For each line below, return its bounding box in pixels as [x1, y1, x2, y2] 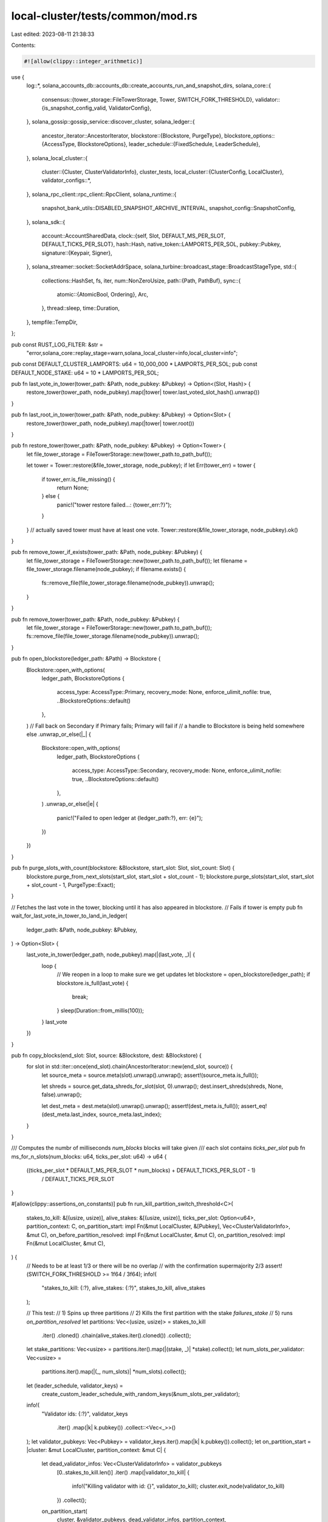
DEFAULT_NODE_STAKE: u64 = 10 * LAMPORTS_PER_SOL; [11, 369, 159, 376]
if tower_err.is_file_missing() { [41, 475, 115, 483]
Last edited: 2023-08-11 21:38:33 [11, 30, 95, 38]
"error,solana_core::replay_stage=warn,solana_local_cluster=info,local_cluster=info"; [26, 349, 238, 356]
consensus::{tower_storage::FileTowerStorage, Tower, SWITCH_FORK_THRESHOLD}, [41, 96, 255, 103]
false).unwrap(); [41, 1091, 82, 1098]
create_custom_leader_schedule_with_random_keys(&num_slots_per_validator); [41, 1390, 240, 1397]
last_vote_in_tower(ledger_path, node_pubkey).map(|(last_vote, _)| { [26, 951, 196, 958]
